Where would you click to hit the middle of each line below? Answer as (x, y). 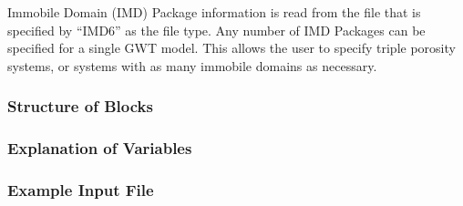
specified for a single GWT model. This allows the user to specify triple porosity (231, 48)
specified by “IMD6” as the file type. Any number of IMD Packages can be (216, 30)
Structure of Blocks (80, 106)
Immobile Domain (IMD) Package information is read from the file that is (214, 12)
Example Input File (81, 189)
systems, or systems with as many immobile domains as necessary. (192, 65)
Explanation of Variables (100, 148)
